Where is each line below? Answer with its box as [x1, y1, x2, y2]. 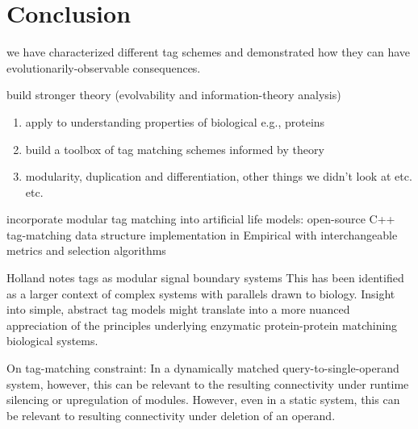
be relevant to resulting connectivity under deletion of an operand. [6, 406, 336, 423]
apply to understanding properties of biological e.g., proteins [25, 113, 325, 130]
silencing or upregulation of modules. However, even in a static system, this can [6, 391, 400, 408]
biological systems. [6, 332, 98, 349]
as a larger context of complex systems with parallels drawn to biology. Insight [6, 285, 395, 302]
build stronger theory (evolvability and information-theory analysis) [6, 86, 341, 103]
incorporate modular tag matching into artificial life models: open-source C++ [6, 210, 395, 227]
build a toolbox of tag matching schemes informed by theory [25, 140, 324, 157]
